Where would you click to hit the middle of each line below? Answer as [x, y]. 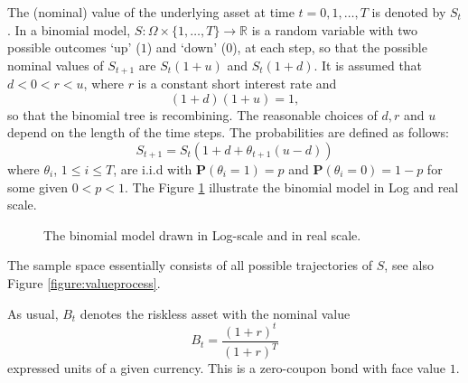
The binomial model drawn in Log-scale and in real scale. [202, 234]
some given [37, 187]
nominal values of [56, 65]
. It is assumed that [368, 65]
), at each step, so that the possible [330, 47]
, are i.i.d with [153, 169]
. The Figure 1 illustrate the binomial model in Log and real [291, 187]
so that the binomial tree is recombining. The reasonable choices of [192, 114]
